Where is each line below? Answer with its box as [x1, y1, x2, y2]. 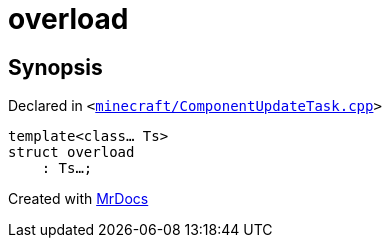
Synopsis [8, 54, 103, 80]
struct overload [8, 144, 135, 161]
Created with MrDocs [8, 190, 149, 208]
